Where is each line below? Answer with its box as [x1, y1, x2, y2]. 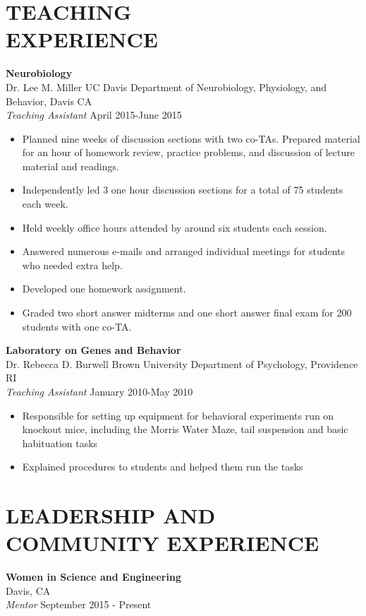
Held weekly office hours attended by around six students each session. [22, 220, 327, 235]
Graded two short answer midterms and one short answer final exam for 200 [22, 305, 352, 320]
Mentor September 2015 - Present [6, 597, 152, 612]
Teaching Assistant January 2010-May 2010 [6, 384, 193, 398]
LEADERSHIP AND [6, 501, 216, 530]
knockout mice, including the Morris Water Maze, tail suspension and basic [22, 422, 348, 437]
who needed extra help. [22, 257, 123, 272]
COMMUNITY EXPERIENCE [6, 528, 319, 557]
